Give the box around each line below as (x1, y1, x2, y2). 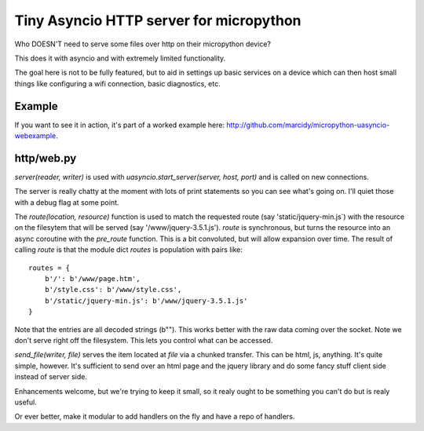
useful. (14, 397, 37, 407)
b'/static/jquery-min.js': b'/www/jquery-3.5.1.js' (44, 296, 248, 305)
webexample (14, 131, 57, 141)
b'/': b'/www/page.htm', (44, 275, 141, 283)
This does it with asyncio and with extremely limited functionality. (14, 53, 226, 63)
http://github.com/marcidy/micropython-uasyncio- (226, 120, 390, 130)
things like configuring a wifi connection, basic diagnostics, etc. (14, 79, 221, 88)
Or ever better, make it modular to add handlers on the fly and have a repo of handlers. (14, 412, 295, 422)
